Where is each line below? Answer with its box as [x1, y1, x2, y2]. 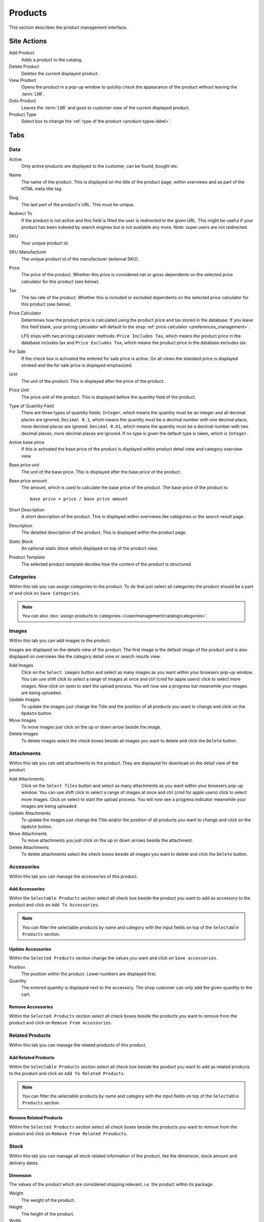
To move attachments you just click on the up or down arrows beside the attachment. [21, 837, 193, 843]
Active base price [9, 439, 44, 445]
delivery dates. [9, 1160, 39, 1166]
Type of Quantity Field [9, 403, 54, 409]
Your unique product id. [21, 240, 69, 246]
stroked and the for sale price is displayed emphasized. [21, 362, 133, 369]
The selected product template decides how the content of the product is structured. [21, 561, 192, 567]
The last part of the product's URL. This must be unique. [21, 201, 135, 207]
